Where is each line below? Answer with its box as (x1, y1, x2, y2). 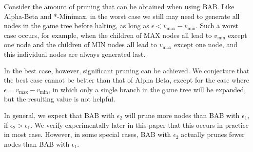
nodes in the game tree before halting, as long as (4, 20, 149, 31)
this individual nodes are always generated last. (4, 49, 146, 59)
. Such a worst (195, 20, 238, 31)
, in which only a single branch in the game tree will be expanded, (48, 84, 246, 94)
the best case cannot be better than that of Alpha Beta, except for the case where (4, 75, 249, 85)
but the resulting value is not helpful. (4, 94, 116, 104)
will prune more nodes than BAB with (124, 110, 240, 120)
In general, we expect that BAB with (4, 110, 115, 120)
